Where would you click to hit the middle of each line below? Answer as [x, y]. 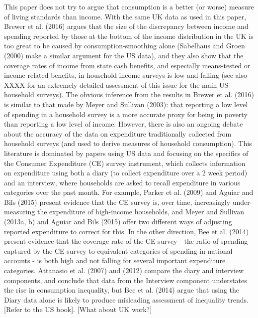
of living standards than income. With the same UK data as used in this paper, [125, 16]
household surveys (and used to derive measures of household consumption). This [128, 143]
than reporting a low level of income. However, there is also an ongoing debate [124, 124]
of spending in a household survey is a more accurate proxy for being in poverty [126, 114]
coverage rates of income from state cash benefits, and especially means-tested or [127, 65]
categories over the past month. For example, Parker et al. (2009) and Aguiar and [129, 192]
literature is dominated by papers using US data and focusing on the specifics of [126, 153]
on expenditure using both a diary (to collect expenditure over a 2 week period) [126, 173]
